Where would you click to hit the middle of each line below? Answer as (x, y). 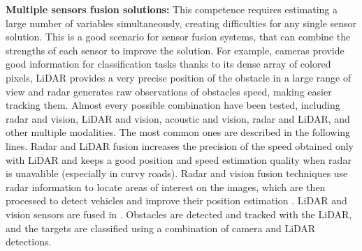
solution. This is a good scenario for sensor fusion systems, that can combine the (178, 37)
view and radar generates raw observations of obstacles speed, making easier (169, 91)
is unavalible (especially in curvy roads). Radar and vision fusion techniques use (177, 173)
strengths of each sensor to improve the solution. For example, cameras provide (175, 50)
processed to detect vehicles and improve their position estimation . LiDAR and (176, 200)
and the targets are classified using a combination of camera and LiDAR (161, 228)
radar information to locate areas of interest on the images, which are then (166, 187)
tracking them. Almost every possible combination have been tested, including (173, 105)
